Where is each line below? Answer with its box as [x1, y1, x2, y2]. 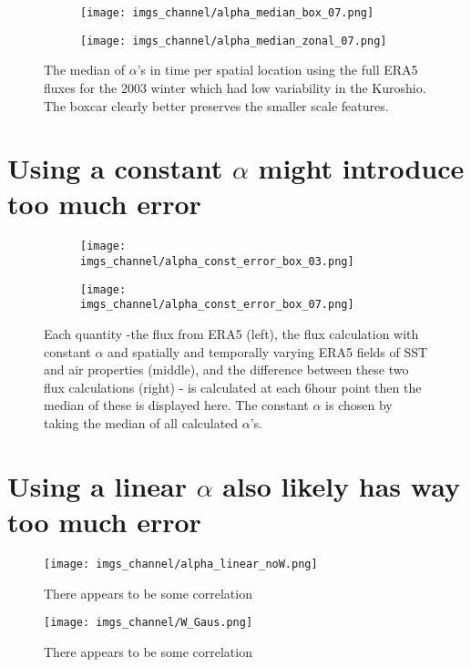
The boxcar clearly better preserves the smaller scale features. [44, 96, 389, 115]
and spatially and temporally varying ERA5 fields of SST [108, 342, 428, 361]
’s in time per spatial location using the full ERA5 [137, 60, 418, 79]
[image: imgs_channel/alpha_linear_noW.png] [44, 557, 318, 570]
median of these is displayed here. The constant [44, 395, 309, 415]
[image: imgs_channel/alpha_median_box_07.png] [80, 6, 374, 19]
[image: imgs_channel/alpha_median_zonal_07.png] [80, 34, 387, 47]
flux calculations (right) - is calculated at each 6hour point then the [44, 377, 422, 396]
